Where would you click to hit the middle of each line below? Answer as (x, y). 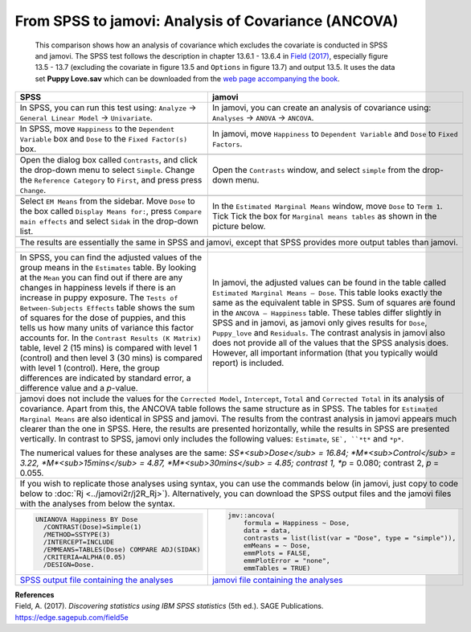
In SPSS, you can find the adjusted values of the (111, 257)
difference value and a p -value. (79, 388)
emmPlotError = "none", (287, 560)
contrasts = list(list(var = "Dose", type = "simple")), (350, 538)
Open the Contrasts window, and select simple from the (316, 170)
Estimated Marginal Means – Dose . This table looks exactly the (327, 293)
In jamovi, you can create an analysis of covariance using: (322, 108)
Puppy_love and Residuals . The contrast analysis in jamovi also (328, 333)
